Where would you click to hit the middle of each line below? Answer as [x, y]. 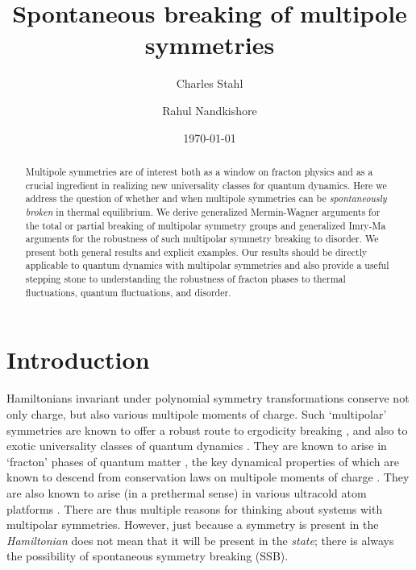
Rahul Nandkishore [210, 110]
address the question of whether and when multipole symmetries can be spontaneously [206, 198]
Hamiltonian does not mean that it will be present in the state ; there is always [200, 540]
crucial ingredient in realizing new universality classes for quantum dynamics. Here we [206, 185]
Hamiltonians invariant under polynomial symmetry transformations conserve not [208, 398]
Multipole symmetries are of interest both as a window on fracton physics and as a [199, 171]
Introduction [78, 359]
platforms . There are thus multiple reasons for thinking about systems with [195, 508]
